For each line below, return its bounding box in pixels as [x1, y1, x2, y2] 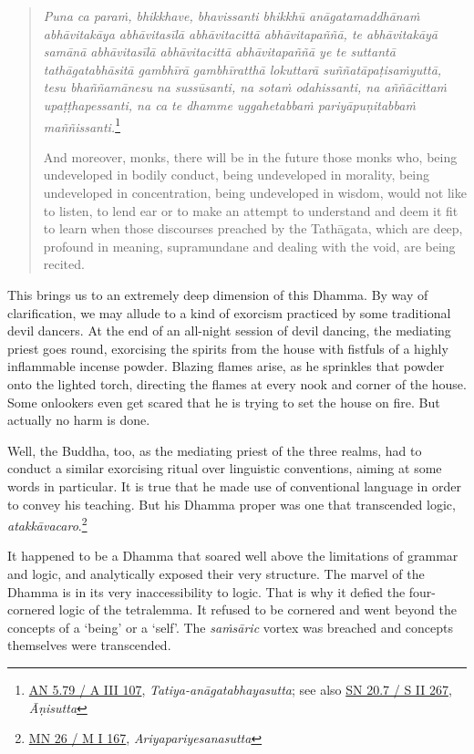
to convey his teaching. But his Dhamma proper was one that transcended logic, [7, 494, 456, 513]
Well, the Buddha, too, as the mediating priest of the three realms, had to [7, 440, 422, 460]
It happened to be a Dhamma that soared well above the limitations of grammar [7, 546, 459, 565]
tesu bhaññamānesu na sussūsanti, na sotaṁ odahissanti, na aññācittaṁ [43, 77, 448, 97]
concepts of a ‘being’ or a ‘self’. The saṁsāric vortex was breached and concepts [7, 617, 454, 636]
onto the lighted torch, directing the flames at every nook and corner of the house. [7, 374, 467, 393]
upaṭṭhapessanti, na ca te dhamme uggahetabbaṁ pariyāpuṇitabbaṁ [43, 95, 416, 114]
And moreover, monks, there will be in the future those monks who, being [43, 147, 458, 166]
